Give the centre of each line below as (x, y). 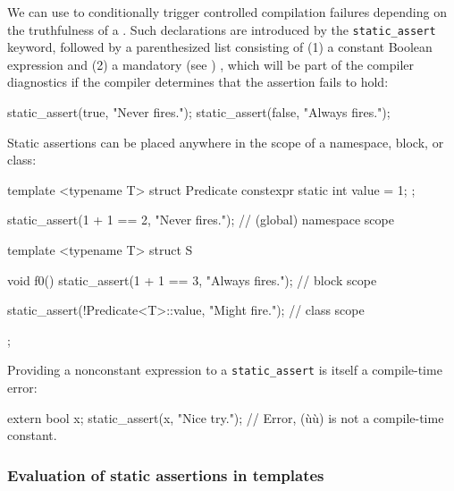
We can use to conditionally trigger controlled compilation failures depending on (227, 12)
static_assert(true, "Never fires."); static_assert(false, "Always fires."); (199, 112)
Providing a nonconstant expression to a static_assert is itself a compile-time (225, 370)
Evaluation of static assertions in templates (166, 474)
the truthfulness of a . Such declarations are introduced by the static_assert (222, 29)
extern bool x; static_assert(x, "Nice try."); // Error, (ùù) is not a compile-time (226, 417)
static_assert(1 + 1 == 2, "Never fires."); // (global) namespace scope (201, 220)
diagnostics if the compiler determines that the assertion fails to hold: (198, 82)
